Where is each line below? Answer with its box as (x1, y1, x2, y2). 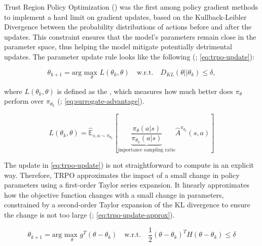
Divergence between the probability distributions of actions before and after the (4, 21, 252, 32)
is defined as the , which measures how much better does (57, 85, 233, 96)
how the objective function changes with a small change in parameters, (4, 189, 224, 200)
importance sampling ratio (118, 147, 175, 153)
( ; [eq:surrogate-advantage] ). (57, 96, 144, 106)
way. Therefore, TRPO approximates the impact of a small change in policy (4, 169, 240, 180)
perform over (4, 96, 44, 106)
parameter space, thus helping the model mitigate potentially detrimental (4, 41, 232, 52)
